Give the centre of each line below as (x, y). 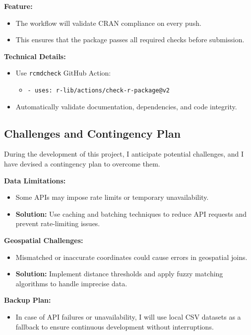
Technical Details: (35, 56)
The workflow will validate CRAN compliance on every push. (108, 23)
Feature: (18, 6)
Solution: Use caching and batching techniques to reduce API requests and (131, 213)
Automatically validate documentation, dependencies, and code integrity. (126, 106)
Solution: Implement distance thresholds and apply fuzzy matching (119, 274)
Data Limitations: (35, 180)
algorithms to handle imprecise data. (71, 283)
